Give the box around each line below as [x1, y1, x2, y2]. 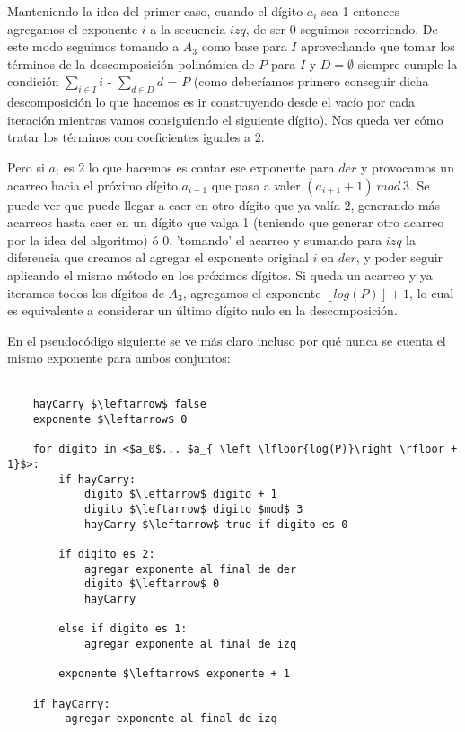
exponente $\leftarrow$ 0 [32, 413, 188, 427]
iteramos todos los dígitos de [7, 283, 164, 302]
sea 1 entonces [321, 2, 399, 20]
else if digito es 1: [58, 622, 188, 636]
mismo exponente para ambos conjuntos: [7, 348, 231, 367]
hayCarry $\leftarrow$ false [32, 398, 206, 411]
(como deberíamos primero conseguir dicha [193, 72, 429, 91]
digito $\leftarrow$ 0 [83, 578, 220, 591]
